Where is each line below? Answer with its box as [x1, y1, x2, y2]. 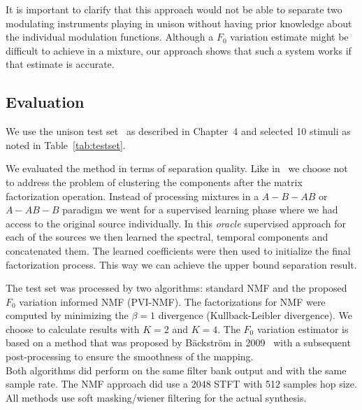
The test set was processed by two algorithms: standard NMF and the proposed [6, 281, 347, 295]
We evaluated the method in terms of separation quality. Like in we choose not [6, 161, 348, 176]
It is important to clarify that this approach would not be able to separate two [6, 2, 342, 16]
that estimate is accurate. [6, 57, 115, 71]
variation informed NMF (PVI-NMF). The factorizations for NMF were [19, 294, 326, 309]
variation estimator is [256, 321, 349, 336]
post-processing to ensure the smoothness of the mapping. [6, 349, 254, 364]
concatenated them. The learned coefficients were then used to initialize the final [6, 243, 351, 257]
